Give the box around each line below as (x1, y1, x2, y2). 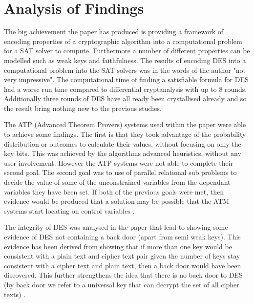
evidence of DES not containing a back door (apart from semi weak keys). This (4, 232, 241, 241)
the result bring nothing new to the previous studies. (4, 103, 162, 113)
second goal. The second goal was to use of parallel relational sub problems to (4, 167, 237, 177)
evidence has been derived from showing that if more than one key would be (4, 241, 232, 251)
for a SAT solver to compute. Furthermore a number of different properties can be (4, 45, 250, 56)
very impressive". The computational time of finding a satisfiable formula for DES (4, 74, 249, 85)
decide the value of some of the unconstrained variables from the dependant (4, 177, 231, 187)
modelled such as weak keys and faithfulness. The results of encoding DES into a (4, 55, 246, 65)
